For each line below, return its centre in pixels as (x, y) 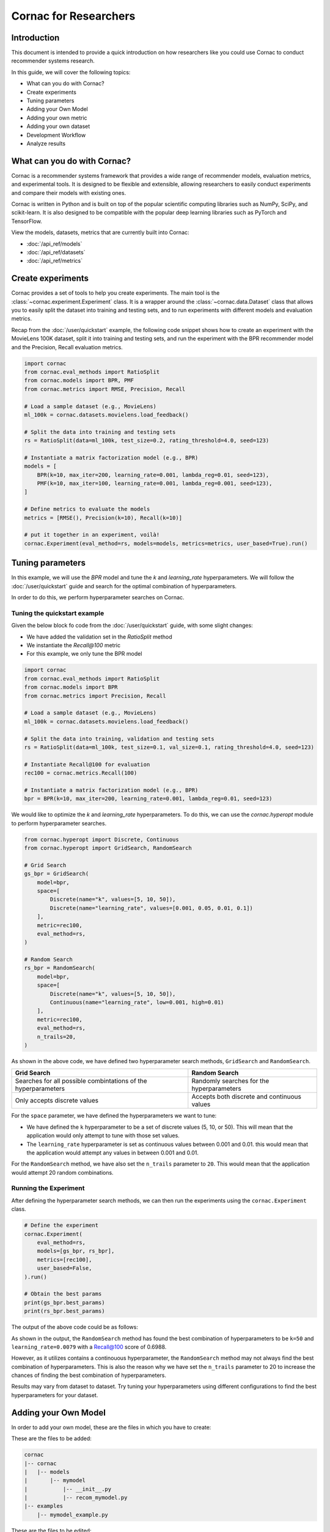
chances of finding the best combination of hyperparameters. (89, 1375)
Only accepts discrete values (57, 1101)
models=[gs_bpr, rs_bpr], (76, 1251)
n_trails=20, (57, 1037)
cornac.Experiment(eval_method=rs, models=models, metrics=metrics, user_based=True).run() (166, 543)
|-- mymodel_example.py (72, 1515)
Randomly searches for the (230, 1081)
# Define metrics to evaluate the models (87, 509)
